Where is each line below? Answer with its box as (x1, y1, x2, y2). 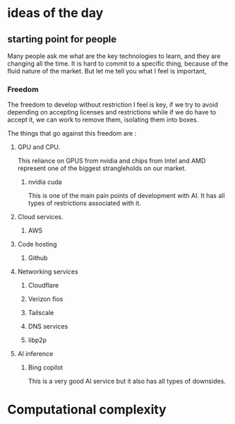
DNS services (28, 322, 68, 331)
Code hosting (17, 240, 57, 249)
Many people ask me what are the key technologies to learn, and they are (7, 52, 221, 60)
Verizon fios (28, 295, 64, 303)
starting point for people (7, 33, 117, 45)
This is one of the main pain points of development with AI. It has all (28, 192, 225, 200)
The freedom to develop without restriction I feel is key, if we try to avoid (7, 100, 219, 109)
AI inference (17, 350, 54, 358)
